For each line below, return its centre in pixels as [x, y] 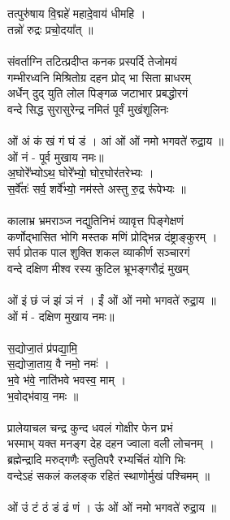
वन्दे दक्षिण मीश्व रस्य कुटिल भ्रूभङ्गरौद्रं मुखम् [98, 268]
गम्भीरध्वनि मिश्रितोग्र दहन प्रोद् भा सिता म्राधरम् [99, 77]
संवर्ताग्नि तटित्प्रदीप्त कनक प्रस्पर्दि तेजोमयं [92, 61]
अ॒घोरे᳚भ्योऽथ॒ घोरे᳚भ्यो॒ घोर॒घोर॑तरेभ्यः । [81, 173]
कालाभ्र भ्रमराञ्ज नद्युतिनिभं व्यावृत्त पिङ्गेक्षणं [95, 221]
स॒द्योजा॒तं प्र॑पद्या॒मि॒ [43, 347]
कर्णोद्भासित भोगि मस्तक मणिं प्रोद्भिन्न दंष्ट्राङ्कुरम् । [113, 236]
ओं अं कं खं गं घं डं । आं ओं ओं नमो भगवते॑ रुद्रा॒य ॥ [116, 141]
